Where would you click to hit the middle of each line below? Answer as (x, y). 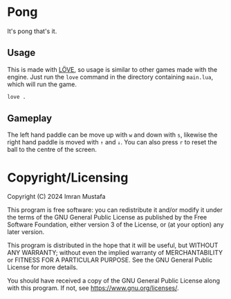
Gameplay (30, 118)
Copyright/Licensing (68, 177)
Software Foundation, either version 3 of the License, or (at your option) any (115, 224)
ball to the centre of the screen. (52, 150)
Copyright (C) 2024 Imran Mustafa (56, 197)
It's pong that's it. (32, 31)
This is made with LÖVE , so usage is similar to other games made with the (112, 69)
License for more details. (43, 267)
